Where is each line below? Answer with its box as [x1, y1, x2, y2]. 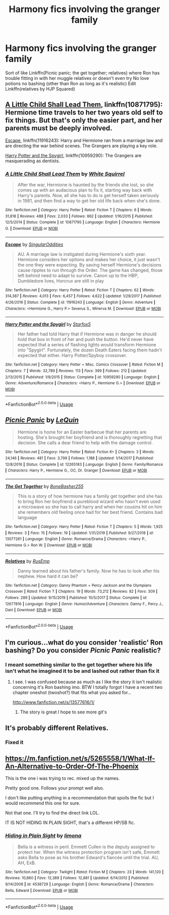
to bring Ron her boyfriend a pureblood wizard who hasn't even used [17, 499, 161, 505]
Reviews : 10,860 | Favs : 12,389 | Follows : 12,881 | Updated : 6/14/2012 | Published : [5, 876, 149, 881]
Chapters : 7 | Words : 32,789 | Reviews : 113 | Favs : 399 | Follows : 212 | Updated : [5, 368, 147, 373]
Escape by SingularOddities [5, 241, 64, 247]
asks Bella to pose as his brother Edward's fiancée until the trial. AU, [17, 854, 159, 860]
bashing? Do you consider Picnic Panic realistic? [5, 646, 161, 655]
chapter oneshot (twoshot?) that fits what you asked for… [12, 690, 132, 696]
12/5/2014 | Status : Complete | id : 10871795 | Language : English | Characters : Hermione [5, 220, 160, 225]
